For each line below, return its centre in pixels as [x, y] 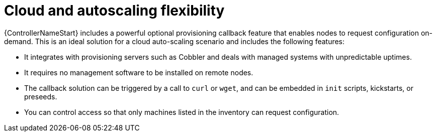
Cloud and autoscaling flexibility [114, 11]
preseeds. [41, 96]
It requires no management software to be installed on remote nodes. [139, 72]
